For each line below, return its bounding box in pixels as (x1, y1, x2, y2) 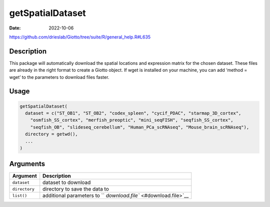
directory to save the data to (42, 186, 109, 193)
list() (12, 193, 27, 198)
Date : (9, 25, 21, 31)
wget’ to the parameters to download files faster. (9, 74, 109, 80)
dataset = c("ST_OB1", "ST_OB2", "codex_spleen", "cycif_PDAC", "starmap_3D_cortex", (25, 110, 241, 116)
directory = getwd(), (25, 131, 78, 137)
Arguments (9, 160, 45, 168)
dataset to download (42, 179, 91, 186)
